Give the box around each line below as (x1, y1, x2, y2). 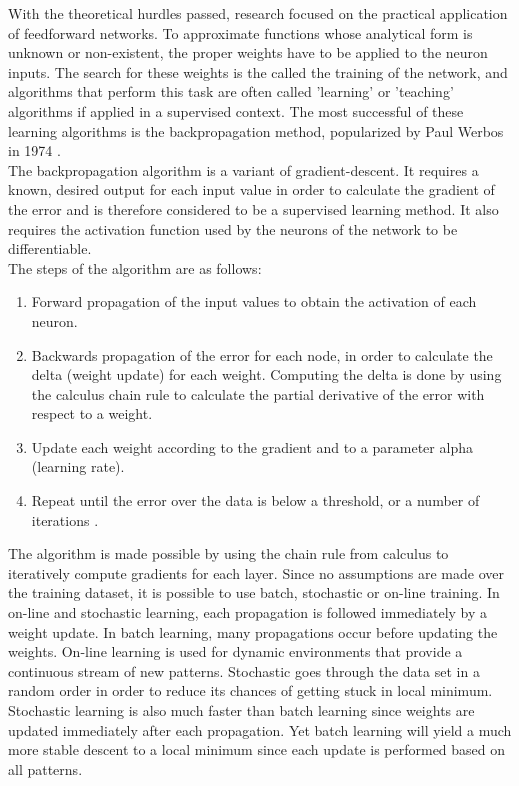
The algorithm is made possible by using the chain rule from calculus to (8, 543, 449, 564)
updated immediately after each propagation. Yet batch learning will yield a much (8, 719, 512, 740)
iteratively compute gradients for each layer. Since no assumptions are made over (8, 562, 504, 583)
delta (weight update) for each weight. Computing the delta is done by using (31, 364, 502, 385)
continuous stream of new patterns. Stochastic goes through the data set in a (8, 660, 480, 681)
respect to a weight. (31, 403, 153, 424)
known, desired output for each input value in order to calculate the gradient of (8, 179, 495, 200)
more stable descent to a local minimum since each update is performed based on (8, 739, 506, 760)
